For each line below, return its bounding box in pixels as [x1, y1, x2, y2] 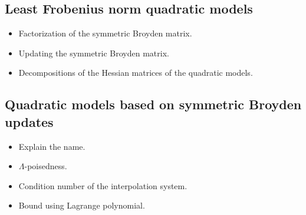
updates [5, 112, 54, 130]
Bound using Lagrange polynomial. [18, 199, 145, 211]
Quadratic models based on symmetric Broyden [5, 95, 302, 113]
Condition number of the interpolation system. [18, 179, 187, 192]
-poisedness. [24, 160, 67, 172]
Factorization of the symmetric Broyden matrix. [18, 27, 192, 39]
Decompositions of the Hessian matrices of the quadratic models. [18, 66, 253, 79]
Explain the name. [18, 140, 85, 152]
